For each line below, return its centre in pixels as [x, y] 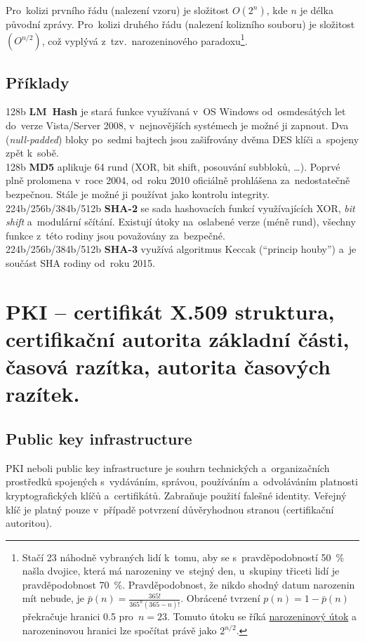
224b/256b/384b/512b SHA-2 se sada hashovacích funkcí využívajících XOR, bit [180, 208]
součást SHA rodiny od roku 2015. [80, 262]
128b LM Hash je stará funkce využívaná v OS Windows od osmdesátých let [176, 111]
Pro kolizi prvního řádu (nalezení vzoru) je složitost [118, 10]
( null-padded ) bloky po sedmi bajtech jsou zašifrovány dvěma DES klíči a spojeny [182, 139]
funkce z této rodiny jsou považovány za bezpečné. [115, 235]
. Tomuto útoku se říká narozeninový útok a [262, 616]
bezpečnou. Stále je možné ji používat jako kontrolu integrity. [138, 194]
